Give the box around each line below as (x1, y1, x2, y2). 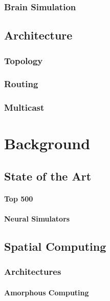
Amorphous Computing (4, 287, 89, 297)
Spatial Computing (4, 238, 106, 254)
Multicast (4, 101, 45, 114)
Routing (4, 77, 38, 90)
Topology (4, 54, 43, 67)
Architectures (4, 265, 61, 278)
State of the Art (4, 168, 92, 184)
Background (4, 133, 91, 154)
